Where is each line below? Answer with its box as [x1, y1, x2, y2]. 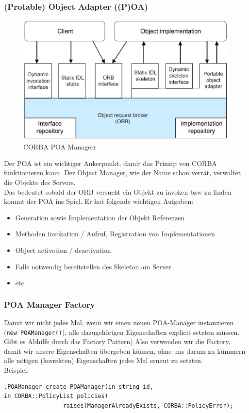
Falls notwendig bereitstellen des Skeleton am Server [15, 261, 171, 271]
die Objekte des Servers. [4, 177, 76, 187]
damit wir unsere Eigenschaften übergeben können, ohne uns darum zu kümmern [4, 346, 246, 356]
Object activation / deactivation [15, 245, 111, 255]
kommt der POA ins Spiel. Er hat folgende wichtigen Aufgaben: [4, 196, 194, 206]
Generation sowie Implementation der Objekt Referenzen [15, 212, 185, 222]
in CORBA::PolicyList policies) [4, 393, 108, 400]
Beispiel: [4, 364, 29, 375]
